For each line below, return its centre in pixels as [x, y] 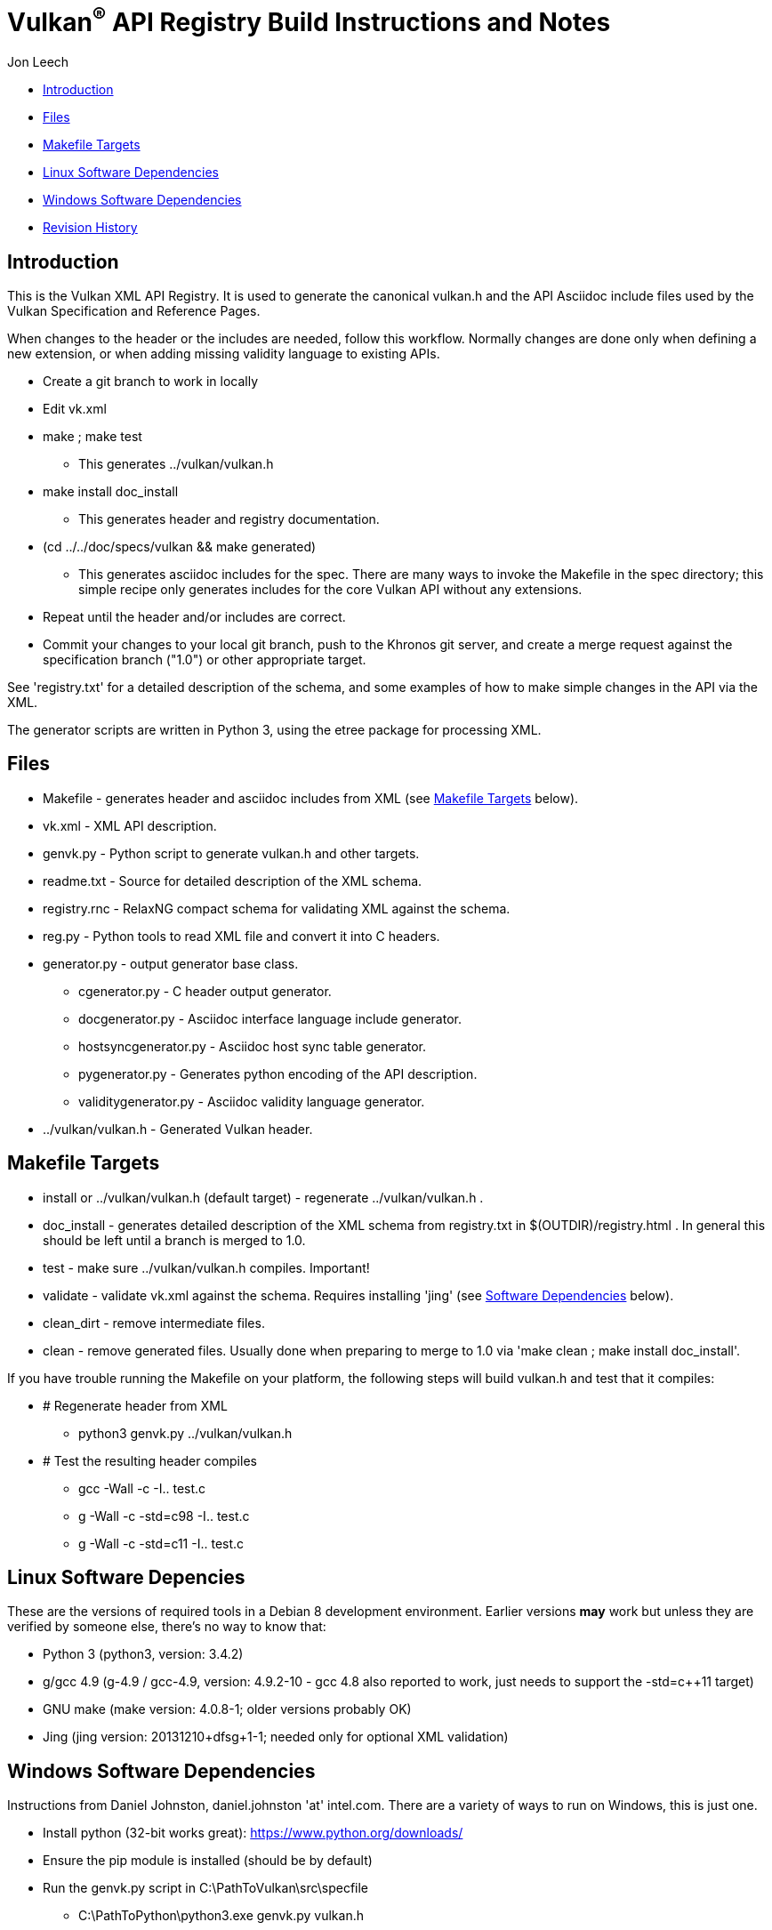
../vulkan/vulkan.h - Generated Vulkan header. [178, 1129]
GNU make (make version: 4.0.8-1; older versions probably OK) [227, 1709]
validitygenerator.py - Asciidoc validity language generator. [252, 1101]
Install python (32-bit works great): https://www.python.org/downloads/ [253, 1833]
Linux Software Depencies [126, 1578]
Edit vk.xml [75, 408]
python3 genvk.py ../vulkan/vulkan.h [185, 1433]
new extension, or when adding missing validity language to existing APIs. [224, 353]
